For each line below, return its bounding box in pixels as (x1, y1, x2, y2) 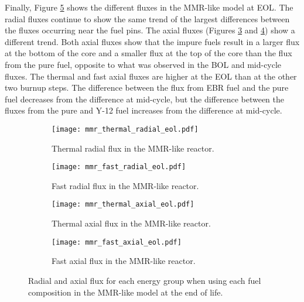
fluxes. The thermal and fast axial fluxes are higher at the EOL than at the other (5, 70, 297, 82)
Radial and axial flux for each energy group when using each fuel (28, 274, 261, 286)
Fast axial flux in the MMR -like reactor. (52, 255, 196, 267)
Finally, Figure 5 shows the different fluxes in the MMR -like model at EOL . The (5, 1, 293, 13)
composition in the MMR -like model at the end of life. (28, 286, 223, 298)
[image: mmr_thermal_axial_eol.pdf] (52, 200, 194, 209)
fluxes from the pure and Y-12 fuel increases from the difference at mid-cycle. (5, 104, 282, 116)
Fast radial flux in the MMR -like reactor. (52, 179, 199, 191)
